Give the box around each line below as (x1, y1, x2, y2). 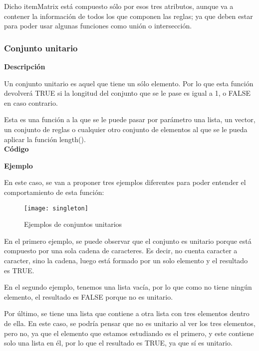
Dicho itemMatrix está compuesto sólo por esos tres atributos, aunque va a (4, 1, 234, 11)
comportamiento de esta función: (4, 186, 104, 197)
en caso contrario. (4, 97, 58, 108)
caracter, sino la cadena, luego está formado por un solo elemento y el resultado (4, 255, 248, 265)
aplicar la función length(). (4, 134, 86, 144)
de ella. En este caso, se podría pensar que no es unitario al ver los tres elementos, (4, 318, 256, 328)
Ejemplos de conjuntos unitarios (24, 219, 122, 229)
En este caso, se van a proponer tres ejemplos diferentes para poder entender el (4, 177, 246, 187)
